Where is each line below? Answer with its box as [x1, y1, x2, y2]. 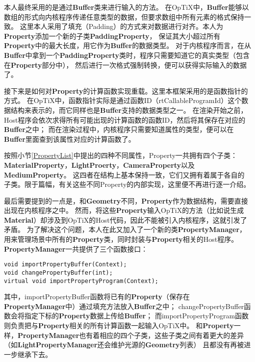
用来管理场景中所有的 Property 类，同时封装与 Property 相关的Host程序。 [4, 234, 238, 244]
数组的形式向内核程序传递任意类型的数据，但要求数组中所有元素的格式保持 [4, 11, 244, 22]
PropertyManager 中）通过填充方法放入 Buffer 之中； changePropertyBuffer [4, 301, 244, 311]
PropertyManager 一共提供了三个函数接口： [4, 243, 148, 254]
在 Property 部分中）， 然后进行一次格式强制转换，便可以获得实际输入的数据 [4, 59, 247, 70]
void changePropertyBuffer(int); [4, 269, 113, 276]
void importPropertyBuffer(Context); [4, 261, 127, 268]
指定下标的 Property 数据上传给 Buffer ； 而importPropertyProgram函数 [24, 310, 249, 321]
